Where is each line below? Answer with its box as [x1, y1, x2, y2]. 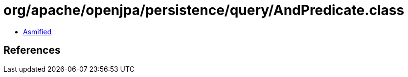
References [3, 44, 61, 57]
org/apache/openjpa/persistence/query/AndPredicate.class [3, 2, 405, 18]
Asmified [23, 27, 52, 36]
